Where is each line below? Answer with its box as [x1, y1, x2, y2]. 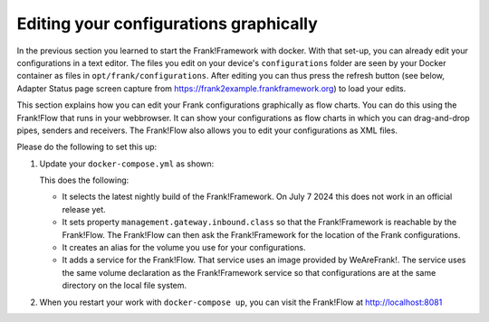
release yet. [62, 204, 106, 214]
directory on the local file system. [62, 280, 187, 291]
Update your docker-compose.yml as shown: [39, 158, 215, 169]
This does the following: [39, 175, 129, 185]
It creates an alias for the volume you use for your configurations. [62, 242, 306, 253]
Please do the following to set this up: [16, 141, 158, 153]
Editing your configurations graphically [16, 14, 318, 33]
